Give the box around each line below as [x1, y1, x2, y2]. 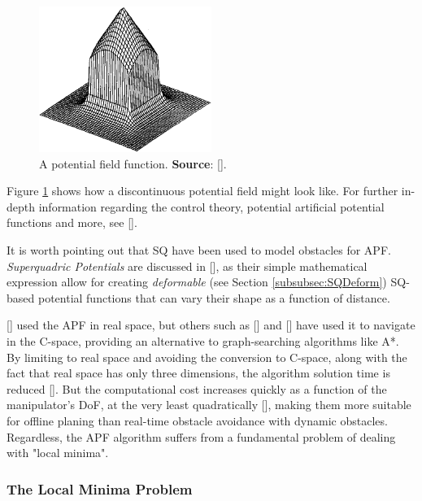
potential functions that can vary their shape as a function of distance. [37, 289, 390, 306]
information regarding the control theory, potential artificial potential [38, 198, 385, 215]
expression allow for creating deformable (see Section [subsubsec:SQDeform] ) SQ [7, 273, 407, 290]
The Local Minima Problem [7, 478, 193, 499]
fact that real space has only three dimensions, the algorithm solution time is [7, 364, 390, 381]
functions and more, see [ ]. [7, 214, 137, 231]
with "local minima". [7, 444, 109, 461]
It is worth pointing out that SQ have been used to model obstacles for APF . [7, 242, 391, 259]
